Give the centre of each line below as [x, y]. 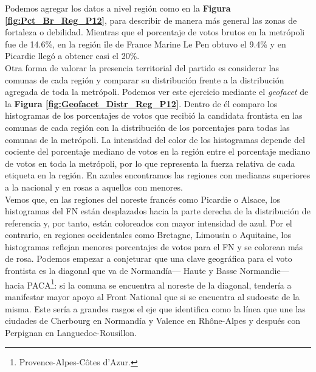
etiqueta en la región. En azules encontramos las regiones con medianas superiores [158, 175]
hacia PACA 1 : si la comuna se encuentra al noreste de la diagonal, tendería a [148, 284]
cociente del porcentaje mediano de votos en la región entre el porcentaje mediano [158, 151]
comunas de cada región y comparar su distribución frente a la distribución [145, 79]
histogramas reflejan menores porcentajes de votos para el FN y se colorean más [154, 246]
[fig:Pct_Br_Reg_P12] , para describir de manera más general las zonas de [151, 20]
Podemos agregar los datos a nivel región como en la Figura [118, 8]
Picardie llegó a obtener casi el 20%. [72, 56]
